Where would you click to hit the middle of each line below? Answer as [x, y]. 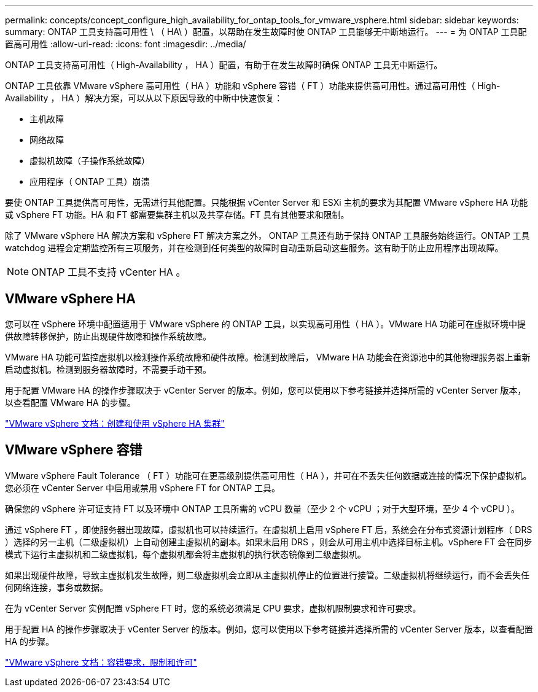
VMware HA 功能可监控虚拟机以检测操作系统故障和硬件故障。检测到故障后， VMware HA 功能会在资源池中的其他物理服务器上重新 [268, 357]
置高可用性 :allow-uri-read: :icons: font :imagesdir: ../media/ [126, 44]
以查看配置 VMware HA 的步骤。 [70, 402]
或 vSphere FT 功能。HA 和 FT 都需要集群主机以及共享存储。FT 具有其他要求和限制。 [177, 215]
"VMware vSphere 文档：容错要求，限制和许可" [101, 662]
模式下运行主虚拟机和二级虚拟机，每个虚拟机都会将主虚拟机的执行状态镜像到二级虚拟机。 [185, 554]
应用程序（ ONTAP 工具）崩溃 [90, 181]
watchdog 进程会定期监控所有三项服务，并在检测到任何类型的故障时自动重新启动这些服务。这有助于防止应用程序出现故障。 [254, 248]
